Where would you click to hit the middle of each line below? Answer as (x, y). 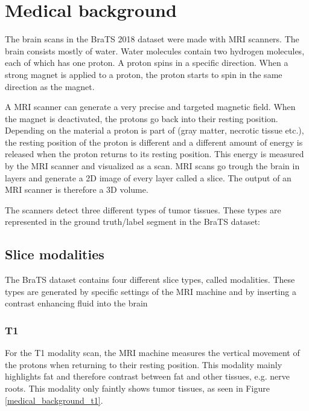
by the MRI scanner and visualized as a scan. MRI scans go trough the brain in (152, 166)
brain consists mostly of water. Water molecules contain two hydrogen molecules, (155, 50)
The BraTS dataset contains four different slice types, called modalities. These (150, 280)
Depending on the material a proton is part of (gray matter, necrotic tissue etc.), (154, 130)
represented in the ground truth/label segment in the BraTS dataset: (132, 222)
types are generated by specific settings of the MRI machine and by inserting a (151, 291)
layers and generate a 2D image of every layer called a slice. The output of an (148, 177)
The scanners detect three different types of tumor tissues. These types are (143, 209)
